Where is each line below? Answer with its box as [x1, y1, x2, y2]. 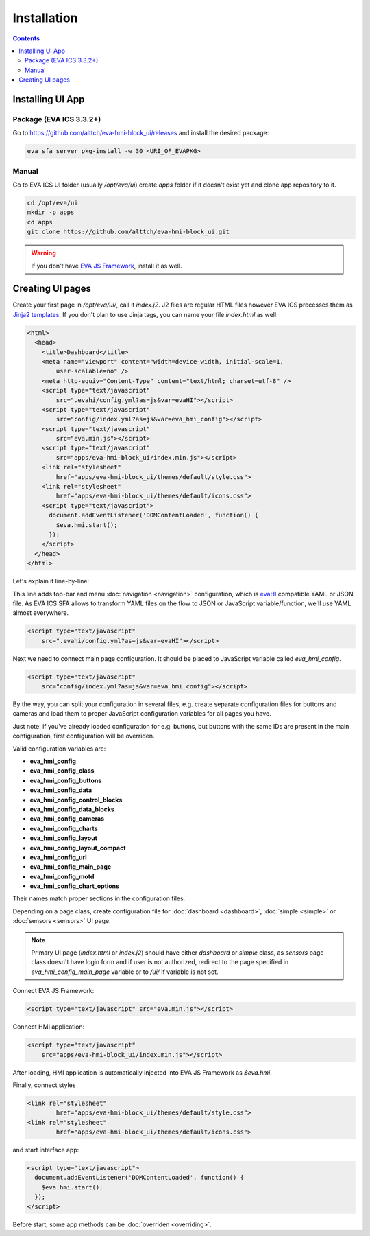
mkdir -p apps [27, 209, 75, 216]
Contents [12, 34, 40, 43]
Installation [12, 10, 78, 25]
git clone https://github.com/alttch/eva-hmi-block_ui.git [27, 228, 230, 236]
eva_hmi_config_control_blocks [29, 795, 123, 804]
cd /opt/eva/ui [27, 199, 78, 207]
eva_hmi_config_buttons [29, 776, 102, 784]
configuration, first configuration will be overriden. [12, 732, 155, 741]
